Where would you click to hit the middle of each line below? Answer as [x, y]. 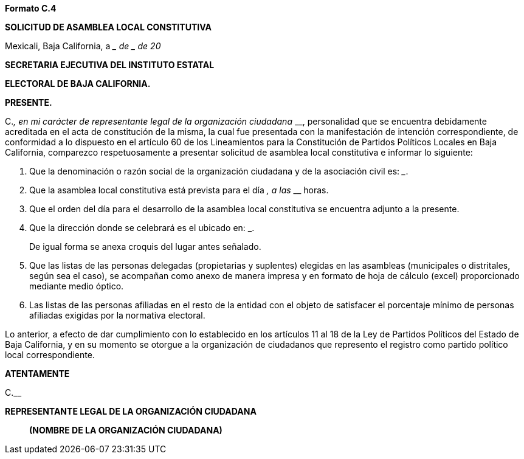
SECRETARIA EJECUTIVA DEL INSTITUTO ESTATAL [110, 65]
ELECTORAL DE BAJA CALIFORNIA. [78, 84]
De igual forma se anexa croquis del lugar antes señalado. [145, 247]
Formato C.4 [31, 8]
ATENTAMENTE [37, 374]
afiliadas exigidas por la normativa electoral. [117, 315]
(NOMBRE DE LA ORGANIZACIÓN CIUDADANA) [126, 430]
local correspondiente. [50, 355]
